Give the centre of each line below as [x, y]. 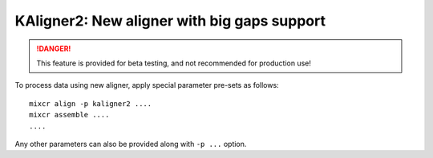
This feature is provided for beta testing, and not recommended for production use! [174, 63]
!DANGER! [54, 49]
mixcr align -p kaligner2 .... [91, 103]
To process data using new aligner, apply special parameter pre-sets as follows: [147, 85]
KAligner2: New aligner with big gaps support [170, 21]
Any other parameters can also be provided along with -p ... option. [131, 144]
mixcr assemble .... [69, 115]
